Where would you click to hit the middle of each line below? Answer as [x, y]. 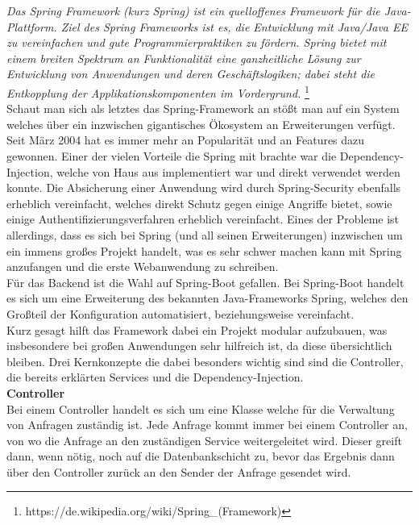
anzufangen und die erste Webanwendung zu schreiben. [143, 267]
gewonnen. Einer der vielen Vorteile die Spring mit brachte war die [172, 156]
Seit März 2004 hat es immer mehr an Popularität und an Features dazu [186, 140]
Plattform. [32, 26]
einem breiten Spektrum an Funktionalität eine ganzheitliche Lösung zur [184, 58]
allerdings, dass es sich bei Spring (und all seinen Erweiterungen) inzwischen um [205, 234]
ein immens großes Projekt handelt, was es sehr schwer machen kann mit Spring [204, 250]
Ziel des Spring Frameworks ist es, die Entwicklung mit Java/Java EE [234, 26]
